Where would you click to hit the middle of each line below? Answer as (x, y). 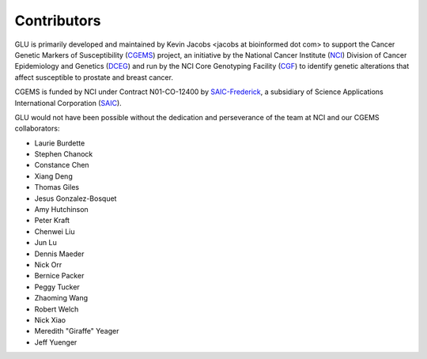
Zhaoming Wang (61, 298)
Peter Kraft (52, 221)
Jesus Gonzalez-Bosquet (76, 198)
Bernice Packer (59, 276)
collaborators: (37, 128)
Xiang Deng (53, 176)
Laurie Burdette (60, 143)
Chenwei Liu (55, 231)
